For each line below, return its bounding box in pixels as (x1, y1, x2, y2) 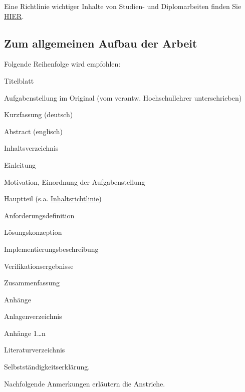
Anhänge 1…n (4, 327, 46, 338)
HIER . (4, 11, 24, 21)
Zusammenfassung (4, 277, 60, 288)
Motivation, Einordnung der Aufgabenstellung (4, 176, 145, 187)
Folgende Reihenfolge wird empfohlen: (4, 59, 121, 69)
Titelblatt (4, 75, 34, 86)
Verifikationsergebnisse (4, 260, 74, 271)
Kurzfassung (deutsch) (4, 109, 73, 120)
